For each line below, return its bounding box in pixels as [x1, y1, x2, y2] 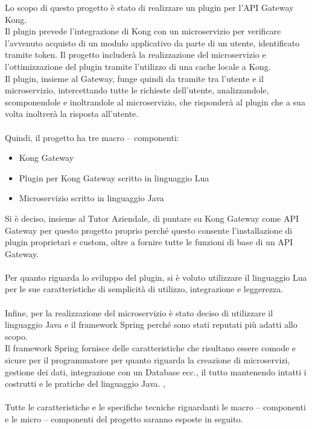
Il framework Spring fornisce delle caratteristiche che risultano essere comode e [5, 342, 296, 354]
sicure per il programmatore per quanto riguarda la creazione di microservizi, [5, 354, 290, 366]
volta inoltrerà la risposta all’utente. [5, 107, 139, 120]
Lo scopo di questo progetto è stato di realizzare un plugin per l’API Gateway [5, 1, 294, 13]
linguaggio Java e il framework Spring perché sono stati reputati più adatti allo [5, 318, 298, 331]
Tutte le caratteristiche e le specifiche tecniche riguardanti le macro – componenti [5, 401, 306, 413]
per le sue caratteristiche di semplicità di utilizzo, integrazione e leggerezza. [5, 283, 284, 295]
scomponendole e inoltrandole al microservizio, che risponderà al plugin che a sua [5, 95, 305, 108]
